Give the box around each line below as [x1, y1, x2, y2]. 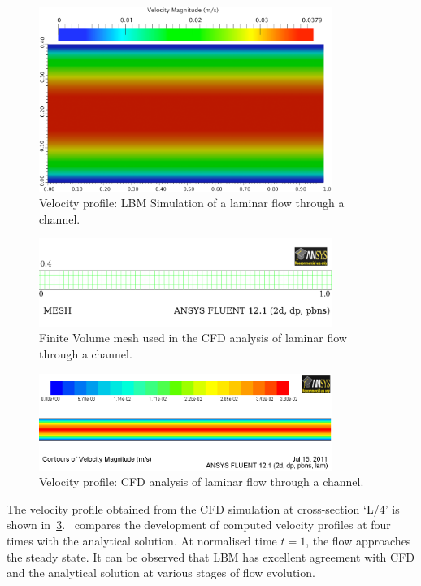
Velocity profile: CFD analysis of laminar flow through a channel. [39, 473, 364, 490]
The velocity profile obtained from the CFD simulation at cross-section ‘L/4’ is [7, 500, 400, 517]
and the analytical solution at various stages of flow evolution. [7, 564, 315, 581]
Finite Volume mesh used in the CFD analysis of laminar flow [39, 329, 347, 346]
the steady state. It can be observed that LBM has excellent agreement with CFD [7, 548, 414, 565]
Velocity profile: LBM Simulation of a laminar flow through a [39, 194, 345, 211]
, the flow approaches [306, 532, 411, 549]
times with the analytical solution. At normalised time [7, 532, 277, 549]
